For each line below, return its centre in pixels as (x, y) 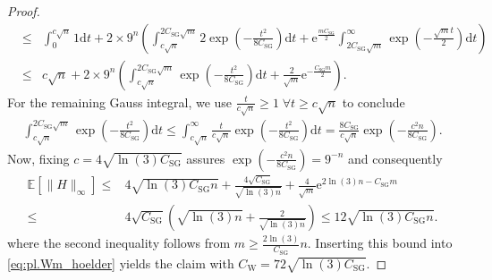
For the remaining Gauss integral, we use (120, 102)
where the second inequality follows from (119, 243)
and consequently (395, 158)
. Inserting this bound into (380, 243)
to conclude (373, 102)
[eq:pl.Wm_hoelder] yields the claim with (121, 263)
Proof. (24, 11)
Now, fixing (38, 158)
